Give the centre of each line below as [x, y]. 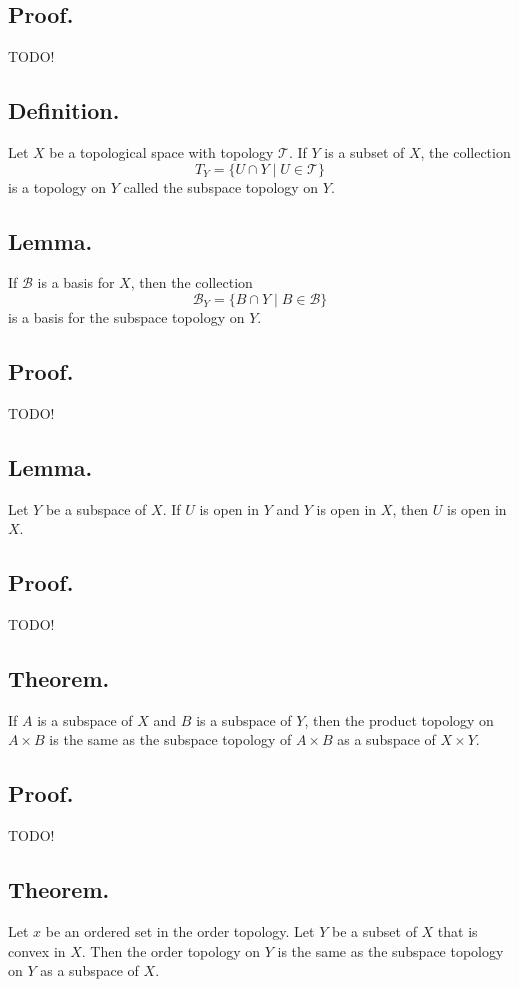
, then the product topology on [399, 719]
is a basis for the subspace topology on [126, 316]
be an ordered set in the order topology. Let [180, 930]
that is [457, 930]
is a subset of [364, 152]
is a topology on [57, 186]
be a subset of [374, 930]
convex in [37, 950]
